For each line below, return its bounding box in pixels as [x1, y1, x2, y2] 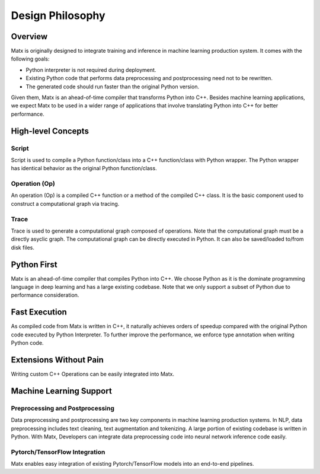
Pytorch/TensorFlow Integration [11, 448, 105, 456]
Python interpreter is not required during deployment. [25, 66, 156, 74]
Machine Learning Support [11, 386, 112, 396]
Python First [11, 259, 57, 269]
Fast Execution [11, 307, 68, 317]
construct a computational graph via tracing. [11, 200, 120, 207]
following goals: [11, 55, 50, 62]
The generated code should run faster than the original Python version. [25, 83, 200, 90]
